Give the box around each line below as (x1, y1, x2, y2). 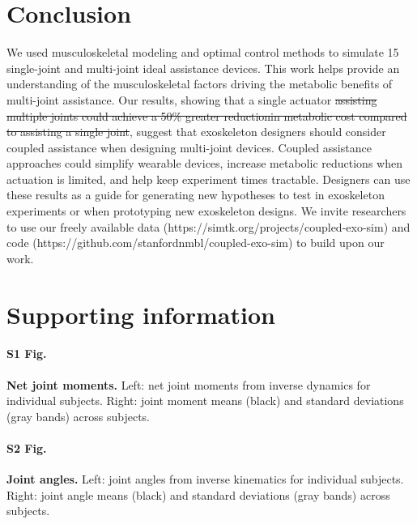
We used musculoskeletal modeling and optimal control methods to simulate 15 (6, 44, 399, 61)
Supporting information (6, 297, 275, 330)
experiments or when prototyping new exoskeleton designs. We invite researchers (6, 202, 406, 219)
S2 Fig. (6, 439, 47, 456)
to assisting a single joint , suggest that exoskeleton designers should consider (6, 123, 386, 140)
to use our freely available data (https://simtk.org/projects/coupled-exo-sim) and (6, 218, 411, 235)
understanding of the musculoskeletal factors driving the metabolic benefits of (6, 75, 393, 92)
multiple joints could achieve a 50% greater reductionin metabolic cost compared (6, 107, 407, 124)
